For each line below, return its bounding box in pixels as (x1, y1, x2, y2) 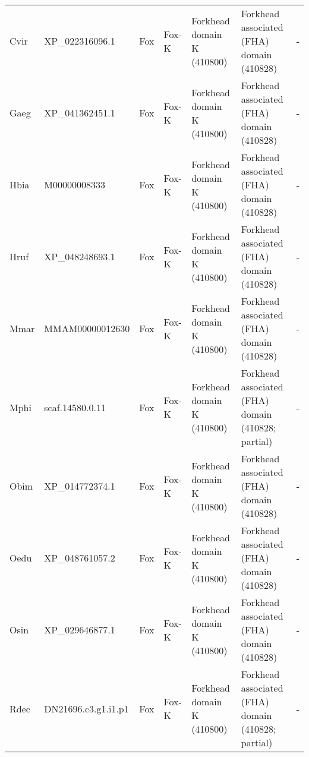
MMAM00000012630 (44, 321, 130, 335)
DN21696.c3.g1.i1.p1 (44, 701, 129, 715)
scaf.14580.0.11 (44, 400, 106, 414)
